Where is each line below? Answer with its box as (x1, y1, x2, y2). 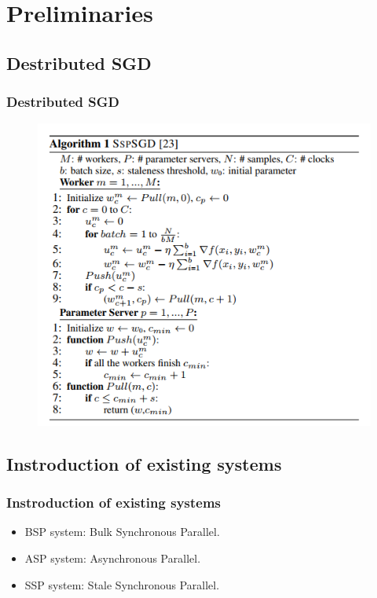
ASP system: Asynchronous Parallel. (24, 550, 201, 567)
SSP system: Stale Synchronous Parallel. (24, 576, 220, 592)
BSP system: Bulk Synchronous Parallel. (24, 523, 220, 540)
